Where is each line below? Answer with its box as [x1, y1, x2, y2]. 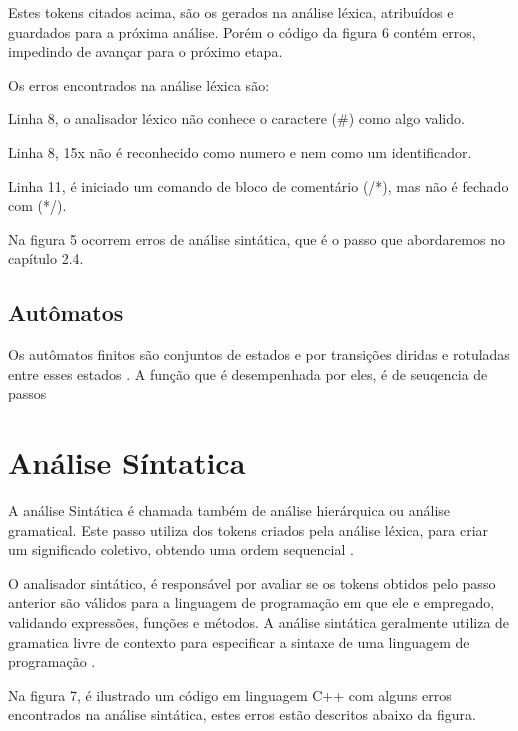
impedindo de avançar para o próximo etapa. [8, 41, 283, 62]
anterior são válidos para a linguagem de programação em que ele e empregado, [8, 592, 495, 613]
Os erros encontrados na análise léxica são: [8, 74, 270, 95]
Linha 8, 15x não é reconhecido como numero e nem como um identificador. [8, 141, 472, 162]
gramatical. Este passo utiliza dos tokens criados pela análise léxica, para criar [8, 519, 489, 540]
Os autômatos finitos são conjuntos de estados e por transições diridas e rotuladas [8, 344, 510, 365]
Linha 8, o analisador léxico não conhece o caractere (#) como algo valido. [8, 108, 465, 129]
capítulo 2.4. [8, 248, 84, 269]
